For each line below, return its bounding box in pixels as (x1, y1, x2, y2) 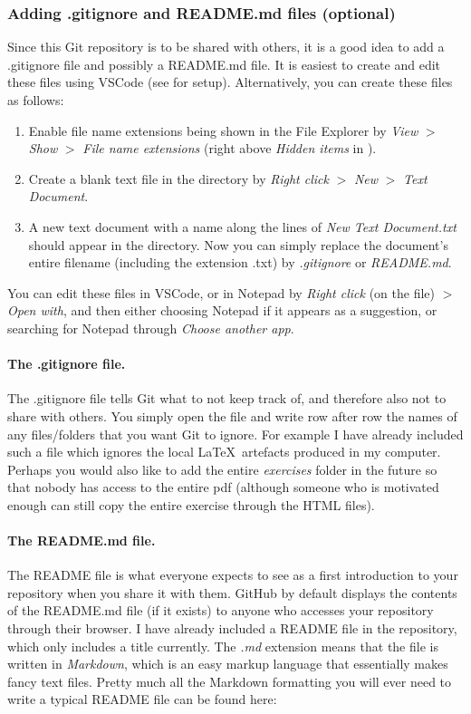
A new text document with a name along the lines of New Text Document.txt (28, 217, 457, 236)
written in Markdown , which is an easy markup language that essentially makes (7, 654, 448, 673)
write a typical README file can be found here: (7, 690, 277, 709)
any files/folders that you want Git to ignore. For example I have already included (7, 424, 464, 443)
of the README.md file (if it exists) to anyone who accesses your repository (7, 601, 434, 620)
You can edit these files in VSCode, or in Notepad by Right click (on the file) (7, 283, 435, 302)
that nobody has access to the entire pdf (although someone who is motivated (7, 478, 439, 497)
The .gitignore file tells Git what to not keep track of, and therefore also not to (7, 389, 447, 408)
